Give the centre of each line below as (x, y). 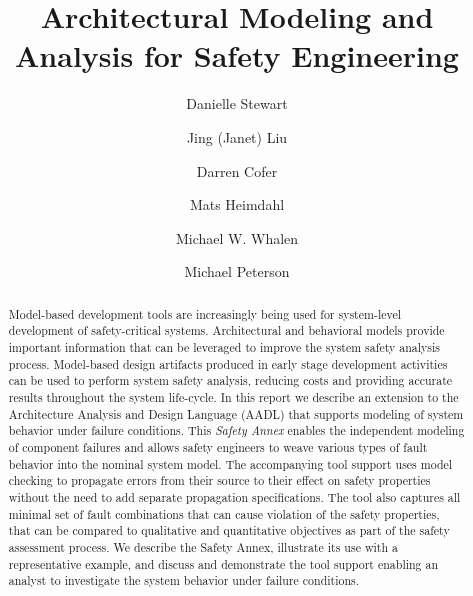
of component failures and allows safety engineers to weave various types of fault (218, 446)
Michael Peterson (237, 271)
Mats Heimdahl (237, 204)
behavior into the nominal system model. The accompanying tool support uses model (230, 463)
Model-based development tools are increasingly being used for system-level (204, 313)
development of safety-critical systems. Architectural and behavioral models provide (226, 330)
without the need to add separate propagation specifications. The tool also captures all (234, 496)
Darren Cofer (237, 170)
